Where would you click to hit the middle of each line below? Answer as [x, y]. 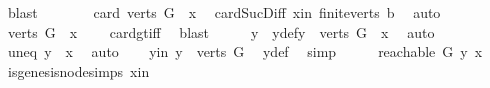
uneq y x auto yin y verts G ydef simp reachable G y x [245, 51]
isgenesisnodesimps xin [78, 70]
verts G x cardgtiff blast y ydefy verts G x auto [221, 31]
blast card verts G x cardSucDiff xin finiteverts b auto [224, 12]
